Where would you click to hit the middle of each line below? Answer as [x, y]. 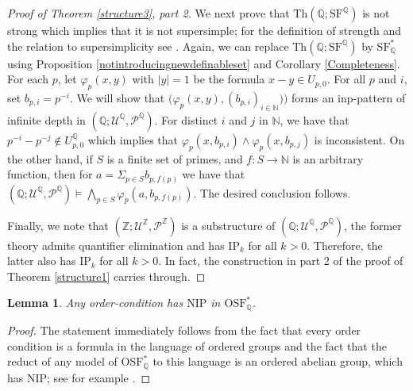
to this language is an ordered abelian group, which [278, 361]
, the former [373, 225]
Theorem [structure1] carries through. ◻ [106, 276]
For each [28, 79]
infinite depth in [46, 119]
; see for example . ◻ [98, 377]
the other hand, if [50, 158]
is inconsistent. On [359, 139]
